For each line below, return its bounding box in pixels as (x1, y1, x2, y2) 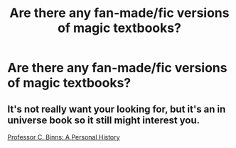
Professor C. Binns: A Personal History (7, 133, 120, 141)
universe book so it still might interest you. (7, 114, 200, 126)
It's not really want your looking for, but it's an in (7, 103, 226, 115)
